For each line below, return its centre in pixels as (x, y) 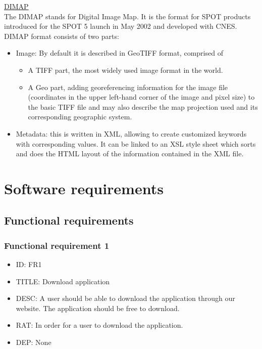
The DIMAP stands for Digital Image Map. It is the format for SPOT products (127, 16)
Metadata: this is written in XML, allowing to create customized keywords (131, 133)
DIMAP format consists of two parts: (62, 36)
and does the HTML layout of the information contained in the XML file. (130, 154)
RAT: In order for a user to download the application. (99, 325)
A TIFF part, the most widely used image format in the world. (125, 70)
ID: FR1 (29, 264)
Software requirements (84, 188)
